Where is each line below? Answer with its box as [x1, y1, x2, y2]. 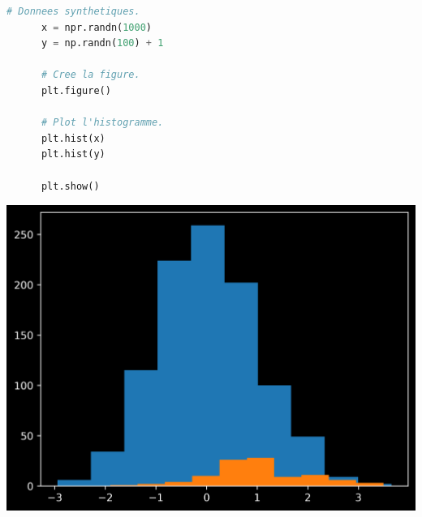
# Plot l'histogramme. [41, 117, 164, 129]
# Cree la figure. [41, 69, 140, 81]
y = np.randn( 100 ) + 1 [41, 37, 164, 49]
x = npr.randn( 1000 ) [41, 21, 153, 33]
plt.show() [41, 180, 100, 192]
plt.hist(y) [41, 148, 105, 160]
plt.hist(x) [41, 132, 105, 144]
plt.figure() [41, 84, 111, 96]
